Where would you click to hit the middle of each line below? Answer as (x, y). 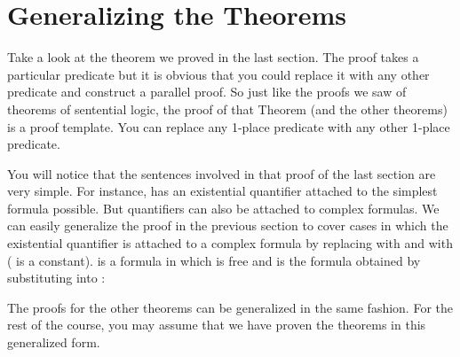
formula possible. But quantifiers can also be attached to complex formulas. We (223, 208)
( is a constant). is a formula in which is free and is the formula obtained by (214, 260)
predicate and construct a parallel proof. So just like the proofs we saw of (207, 92)
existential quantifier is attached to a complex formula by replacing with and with (230, 243)
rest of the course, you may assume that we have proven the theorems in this (217, 325)
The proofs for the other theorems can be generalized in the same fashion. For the (230, 307)
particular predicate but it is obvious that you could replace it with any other (218, 74)
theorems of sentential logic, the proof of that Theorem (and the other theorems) (227, 109)
